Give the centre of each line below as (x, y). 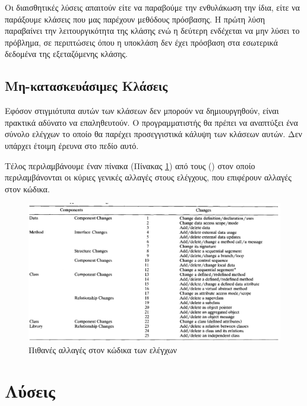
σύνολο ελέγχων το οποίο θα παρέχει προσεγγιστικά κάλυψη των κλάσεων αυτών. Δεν (153, 134)
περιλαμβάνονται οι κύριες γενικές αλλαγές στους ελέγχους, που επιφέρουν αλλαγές (148, 177)
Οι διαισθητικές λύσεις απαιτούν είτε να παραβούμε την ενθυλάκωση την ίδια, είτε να (152, 7)
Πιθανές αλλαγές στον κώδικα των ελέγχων (103, 350)
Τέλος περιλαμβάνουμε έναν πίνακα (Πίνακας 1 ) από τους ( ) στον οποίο (130, 165)
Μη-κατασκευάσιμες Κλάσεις (86, 86)
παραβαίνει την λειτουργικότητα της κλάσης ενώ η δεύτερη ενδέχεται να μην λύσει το (152, 31)
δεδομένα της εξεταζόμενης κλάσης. (66, 54)
